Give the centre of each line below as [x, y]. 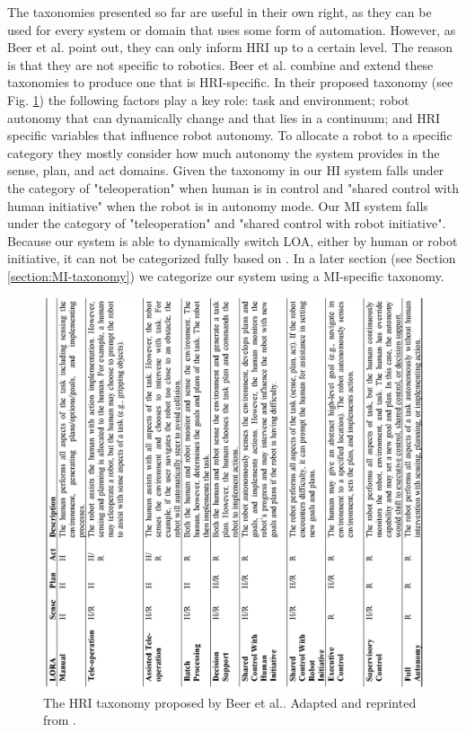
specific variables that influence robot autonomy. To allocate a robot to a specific [230, 135]
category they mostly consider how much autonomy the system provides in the [224, 152]
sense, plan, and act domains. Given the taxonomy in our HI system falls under [226, 170]
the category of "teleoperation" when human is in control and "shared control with [233, 187]
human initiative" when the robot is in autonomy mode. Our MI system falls [218, 205]
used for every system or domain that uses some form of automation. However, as [232, 29]
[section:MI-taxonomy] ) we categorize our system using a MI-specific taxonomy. [226, 275]
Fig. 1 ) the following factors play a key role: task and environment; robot [208, 99]
